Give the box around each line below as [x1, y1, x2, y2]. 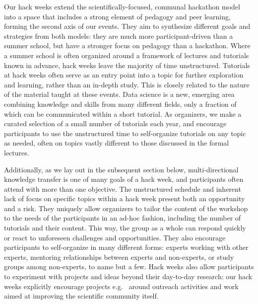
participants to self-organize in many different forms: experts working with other [4, 242, 249, 252]
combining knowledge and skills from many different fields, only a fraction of [4, 98, 237, 109]
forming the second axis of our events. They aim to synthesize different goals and [4, 21, 251, 31]
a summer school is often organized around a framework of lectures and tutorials [4, 50, 249, 60]
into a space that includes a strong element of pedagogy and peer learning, [4, 11, 231, 21]
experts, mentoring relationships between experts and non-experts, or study [4, 251, 234, 262]
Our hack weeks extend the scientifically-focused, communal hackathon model [4, 1, 240, 11]
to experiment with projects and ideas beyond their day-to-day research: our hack [4, 271, 253, 282]
